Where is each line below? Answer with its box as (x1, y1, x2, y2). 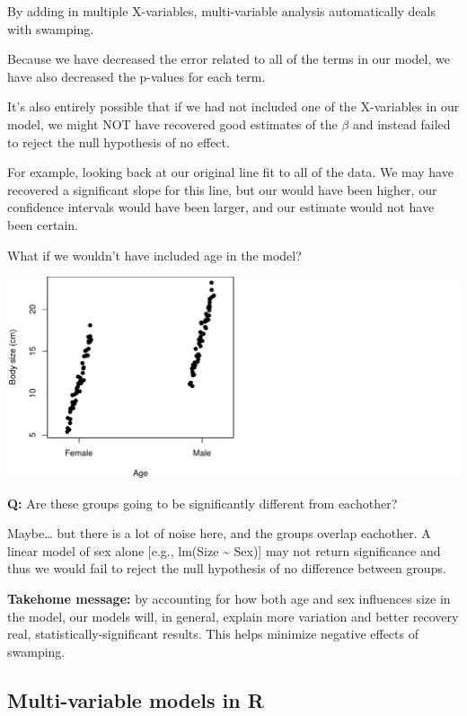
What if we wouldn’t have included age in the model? (7, 245, 302, 264)
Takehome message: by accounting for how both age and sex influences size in (7, 589, 451, 608)
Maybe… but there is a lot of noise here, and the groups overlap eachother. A (7, 524, 431, 543)
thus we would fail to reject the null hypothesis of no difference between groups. (7, 559, 446, 578)
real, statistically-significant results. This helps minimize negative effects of (7, 624, 419, 643)
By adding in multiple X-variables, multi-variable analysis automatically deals (7, 2, 436, 20)
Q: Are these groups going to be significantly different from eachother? (7, 493, 398, 512)
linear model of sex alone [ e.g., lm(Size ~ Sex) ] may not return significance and (7, 541, 441, 560)
